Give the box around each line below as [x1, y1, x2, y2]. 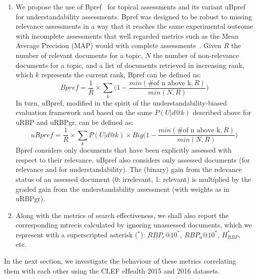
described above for [192, 107, 252, 117]
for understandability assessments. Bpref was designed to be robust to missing [15, 11, 252, 21]
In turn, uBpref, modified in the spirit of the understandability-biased [15, 97, 227, 108]
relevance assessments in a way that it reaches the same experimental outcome [15, 21, 253, 31]
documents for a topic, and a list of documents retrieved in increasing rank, [15, 59, 244, 70]
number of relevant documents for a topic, [15, 50, 143, 60]
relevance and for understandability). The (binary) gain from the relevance [15, 164, 242, 174]
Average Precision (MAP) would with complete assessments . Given [15, 40, 221, 51]
